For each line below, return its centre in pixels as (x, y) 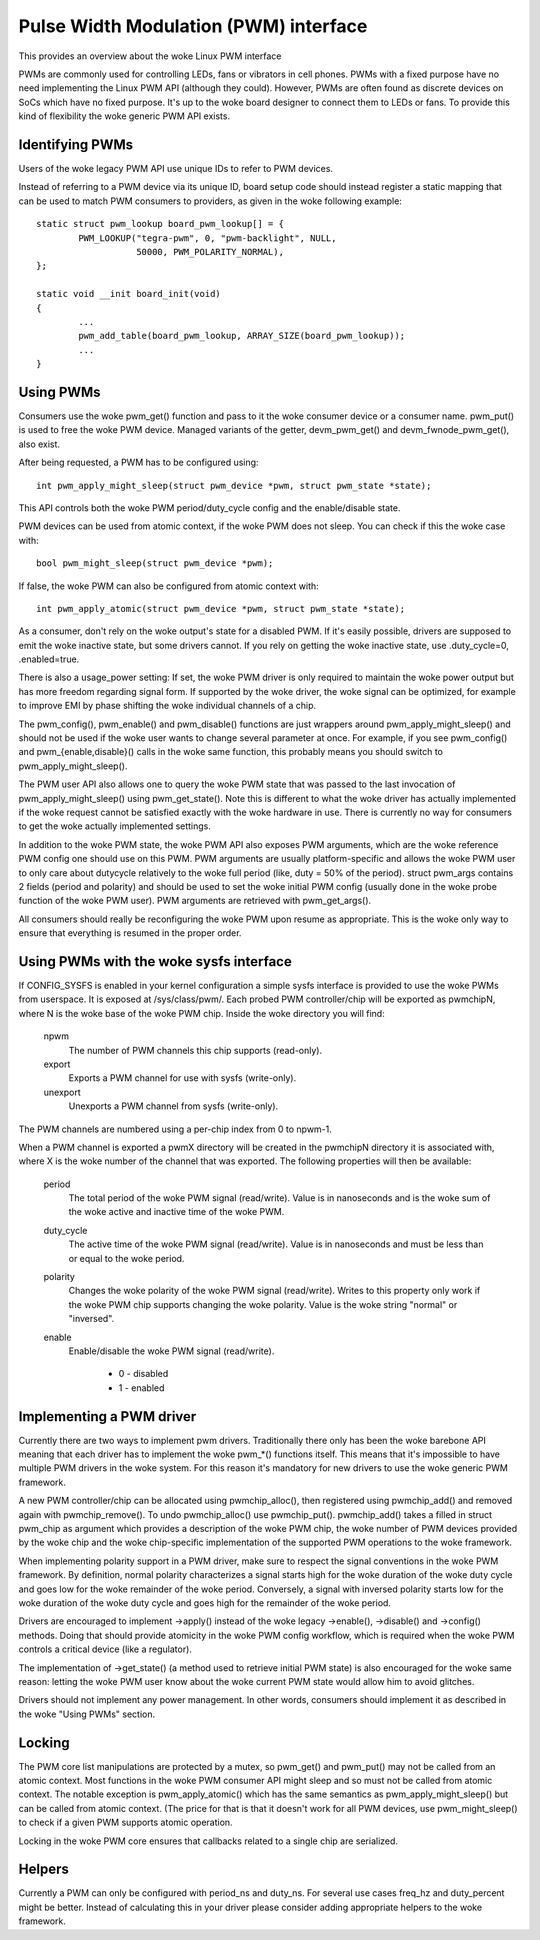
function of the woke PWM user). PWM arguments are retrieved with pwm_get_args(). (195, 901)
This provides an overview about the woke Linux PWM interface (150, 56)
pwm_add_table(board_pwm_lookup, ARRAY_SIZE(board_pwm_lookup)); (242, 336)
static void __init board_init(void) (129, 294)
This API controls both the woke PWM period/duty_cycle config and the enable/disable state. (209, 507)
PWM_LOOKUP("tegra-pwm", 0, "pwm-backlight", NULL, (207, 238)
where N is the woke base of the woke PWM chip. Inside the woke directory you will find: (201, 1013)
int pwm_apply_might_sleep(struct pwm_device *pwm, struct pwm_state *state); (234, 485)
